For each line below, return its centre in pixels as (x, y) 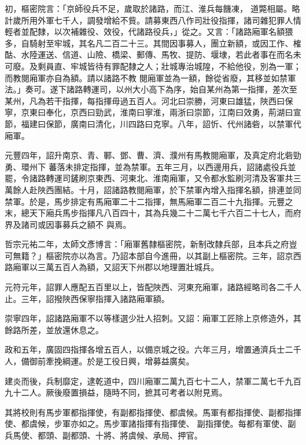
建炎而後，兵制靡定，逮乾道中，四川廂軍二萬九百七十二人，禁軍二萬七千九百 (153, 381)
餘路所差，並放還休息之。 (54, 329)
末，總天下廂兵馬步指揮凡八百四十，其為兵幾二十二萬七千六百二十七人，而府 (153, 213)
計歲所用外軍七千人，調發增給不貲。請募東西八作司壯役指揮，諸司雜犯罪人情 (153, 20)
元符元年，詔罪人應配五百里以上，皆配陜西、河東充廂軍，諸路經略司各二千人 (153, 287)
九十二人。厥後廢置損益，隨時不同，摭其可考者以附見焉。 (116, 392)
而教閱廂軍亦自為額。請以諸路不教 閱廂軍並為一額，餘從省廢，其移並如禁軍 (150, 77)
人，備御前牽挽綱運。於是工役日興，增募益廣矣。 (99, 361)
